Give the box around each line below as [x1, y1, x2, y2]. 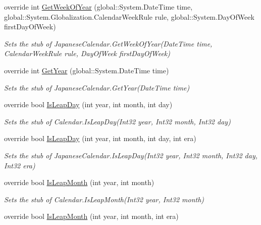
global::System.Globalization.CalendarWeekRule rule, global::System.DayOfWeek [4, 11, 254, 22]
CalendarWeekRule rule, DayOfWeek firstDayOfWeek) [4, 48, 170, 59]
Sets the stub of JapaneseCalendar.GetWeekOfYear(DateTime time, [4, 38, 213, 49]
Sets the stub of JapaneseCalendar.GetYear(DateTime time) [4, 82, 190, 93]
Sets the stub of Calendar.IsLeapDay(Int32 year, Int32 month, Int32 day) [4, 116, 231, 126]
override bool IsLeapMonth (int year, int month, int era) [4, 211, 179, 221]
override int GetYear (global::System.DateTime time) [4, 65, 169, 75]
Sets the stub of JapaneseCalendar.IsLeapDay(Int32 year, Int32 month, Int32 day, [4, 150, 258, 160]
